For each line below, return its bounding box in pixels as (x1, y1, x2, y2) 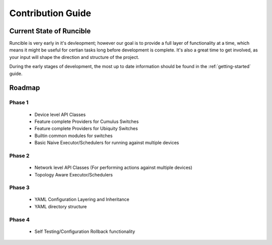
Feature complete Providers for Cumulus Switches (34, 118, 139, 125)
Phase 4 (9, 216, 30, 223)
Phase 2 (9, 152, 30, 159)
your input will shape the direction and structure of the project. (9, 54, 140, 60)
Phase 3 (9, 184, 30, 191)
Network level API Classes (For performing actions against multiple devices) (34, 164, 192, 171)
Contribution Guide (9, 8, 92, 19)
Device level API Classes (34, 111, 86, 117)
